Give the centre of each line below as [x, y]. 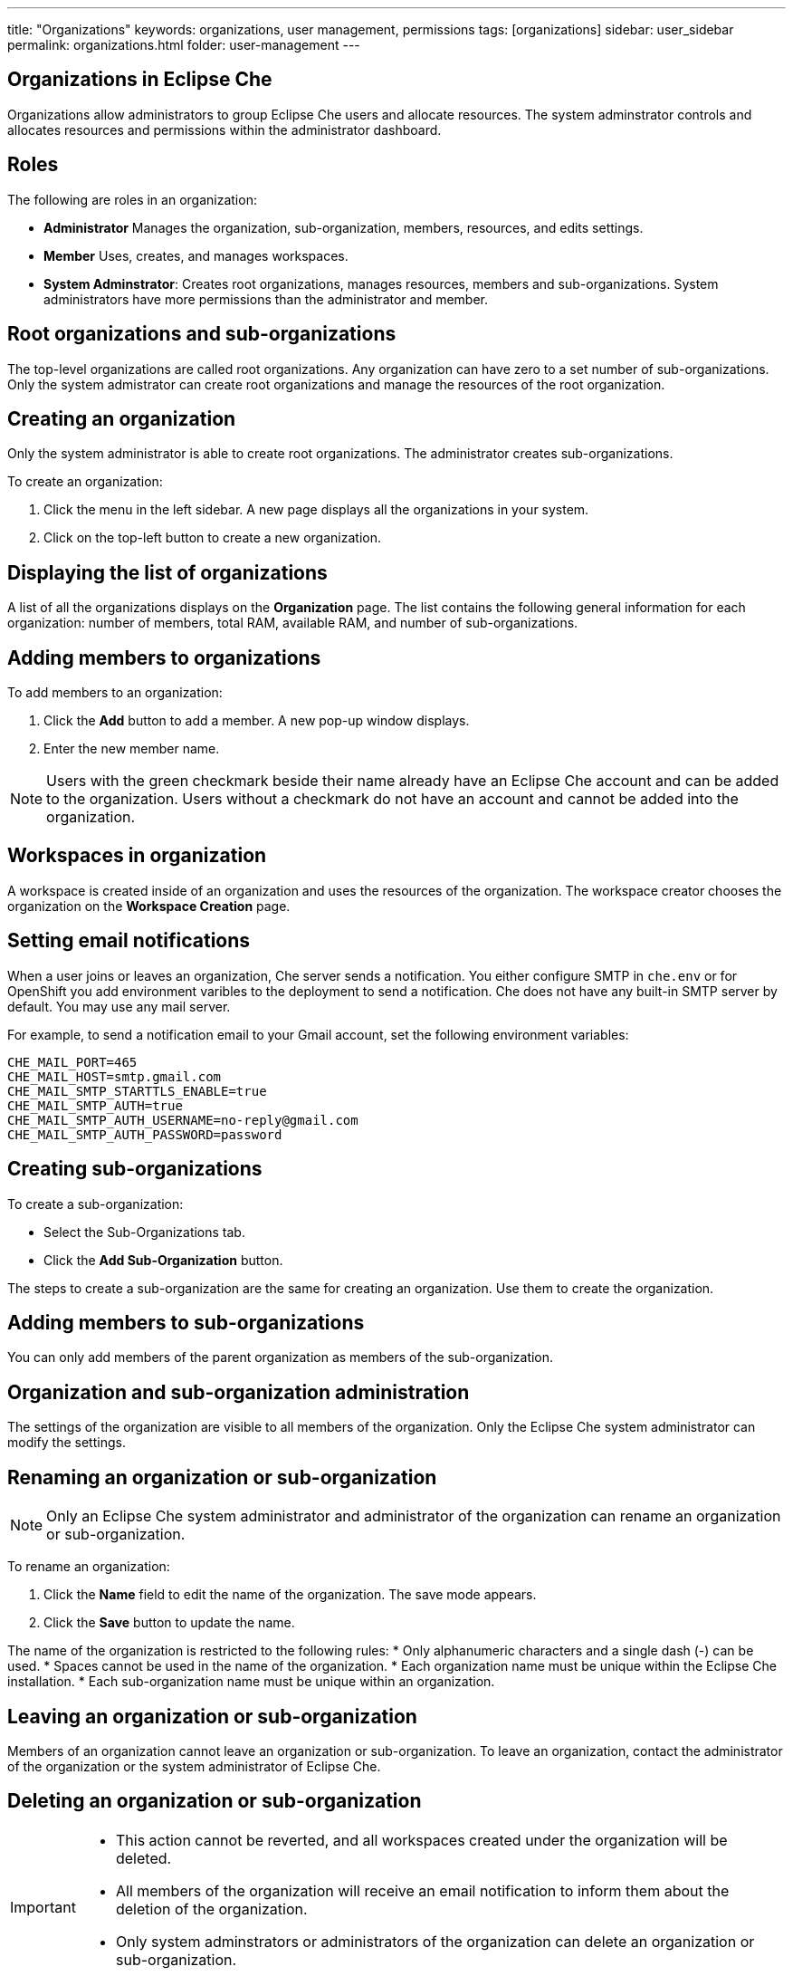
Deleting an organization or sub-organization [215, 1801]
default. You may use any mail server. [119, 1006]
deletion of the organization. [211, 1909]
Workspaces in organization [137, 856]
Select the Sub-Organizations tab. [144, 1232]
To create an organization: [85, 482]
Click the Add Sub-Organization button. [163, 1260]
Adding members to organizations [164, 657]
